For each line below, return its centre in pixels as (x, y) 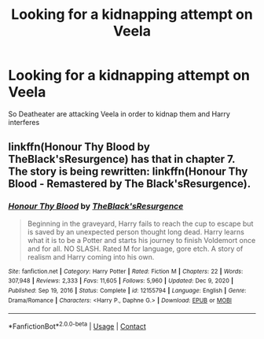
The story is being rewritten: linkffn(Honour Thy (128, 172)
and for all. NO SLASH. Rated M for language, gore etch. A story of (135, 249)
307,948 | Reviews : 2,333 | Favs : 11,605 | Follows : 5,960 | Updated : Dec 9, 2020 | (121, 281)
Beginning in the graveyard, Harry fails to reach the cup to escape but (140, 223)
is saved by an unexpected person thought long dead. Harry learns (136, 232)
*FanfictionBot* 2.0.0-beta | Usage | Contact (77, 326)
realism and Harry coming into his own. (91, 256)
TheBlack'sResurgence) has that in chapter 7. (122, 159)
